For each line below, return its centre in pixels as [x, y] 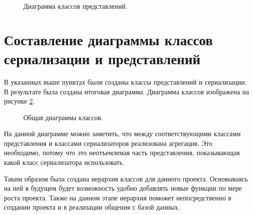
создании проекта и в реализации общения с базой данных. [92, 207]
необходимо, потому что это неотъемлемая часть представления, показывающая [122, 152]
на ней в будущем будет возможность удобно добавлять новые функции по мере [123, 188]
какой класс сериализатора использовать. [64, 162]
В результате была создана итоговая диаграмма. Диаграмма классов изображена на [126, 91]
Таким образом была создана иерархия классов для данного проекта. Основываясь [126, 178]
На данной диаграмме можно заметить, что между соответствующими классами [122, 134]
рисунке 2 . [19, 101]
